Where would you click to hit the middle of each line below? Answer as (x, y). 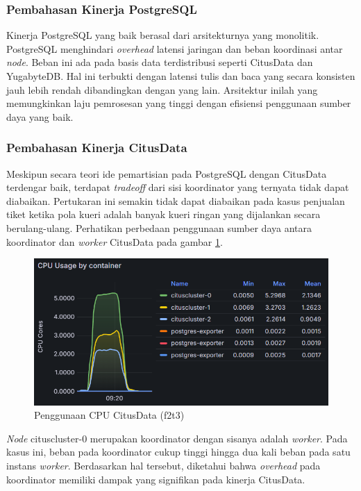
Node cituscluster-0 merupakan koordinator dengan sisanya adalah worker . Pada (177, 438)
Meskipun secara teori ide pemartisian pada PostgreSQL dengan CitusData (167, 173)
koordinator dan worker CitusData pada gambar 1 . (115, 241)
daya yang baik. (40, 116)
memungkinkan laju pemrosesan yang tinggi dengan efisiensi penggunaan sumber (179, 103)
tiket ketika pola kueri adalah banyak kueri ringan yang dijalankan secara (163, 214)
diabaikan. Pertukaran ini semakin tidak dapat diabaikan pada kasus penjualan (176, 200)
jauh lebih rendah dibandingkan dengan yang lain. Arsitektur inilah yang (162, 89)
